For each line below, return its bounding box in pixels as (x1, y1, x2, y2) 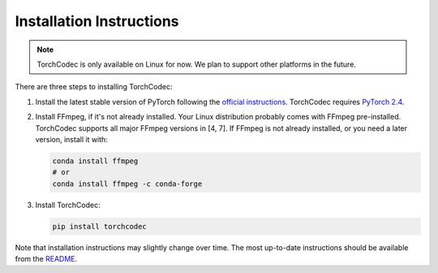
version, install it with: (35, 134, 109, 144)
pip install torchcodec (52, 222, 148, 231)
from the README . (15, 254, 78, 263)
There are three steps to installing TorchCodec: (15, 82, 174, 92)
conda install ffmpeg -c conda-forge (52, 179, 203, 188)
